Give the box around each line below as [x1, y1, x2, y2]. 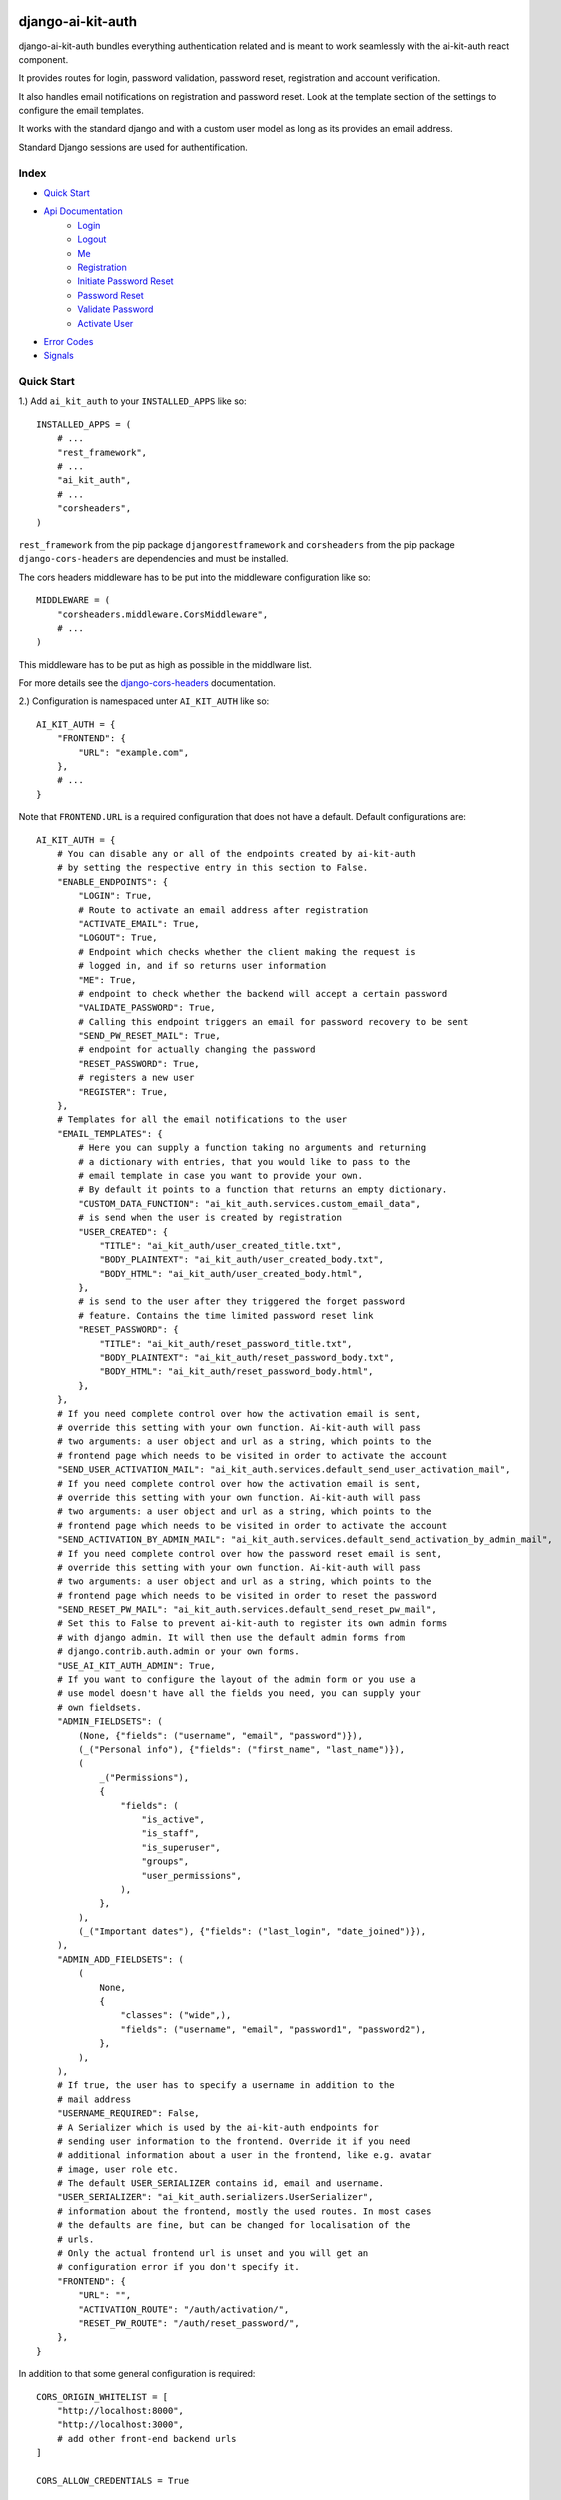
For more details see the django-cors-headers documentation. [18, 677, 276, 689]
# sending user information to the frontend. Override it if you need [56, 2135, 411, 2147]
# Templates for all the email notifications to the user [56, 1114, 348, 1125]
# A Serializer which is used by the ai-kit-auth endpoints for [56, 2121, 379, 2133]
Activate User [77, 317, 134, 329]
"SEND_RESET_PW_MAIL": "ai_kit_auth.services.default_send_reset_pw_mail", [56, 1604, 437, 1615]
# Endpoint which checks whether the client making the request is [78, 946, 416, 957]
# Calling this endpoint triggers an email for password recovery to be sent [78, 1016, 469, 1027]
